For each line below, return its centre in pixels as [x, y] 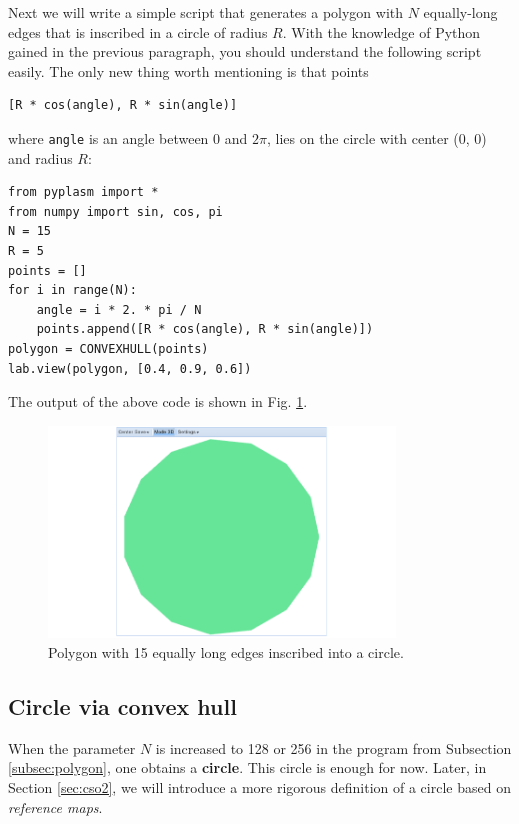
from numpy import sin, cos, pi [115, 211]
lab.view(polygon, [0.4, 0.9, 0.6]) [130, 368]
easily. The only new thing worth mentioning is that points [188, 70]
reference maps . [55, 806]
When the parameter [72, 747]
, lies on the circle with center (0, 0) [376, 137]
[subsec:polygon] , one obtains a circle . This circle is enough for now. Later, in [247, 767]
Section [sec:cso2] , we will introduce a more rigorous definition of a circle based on [259, 787]
